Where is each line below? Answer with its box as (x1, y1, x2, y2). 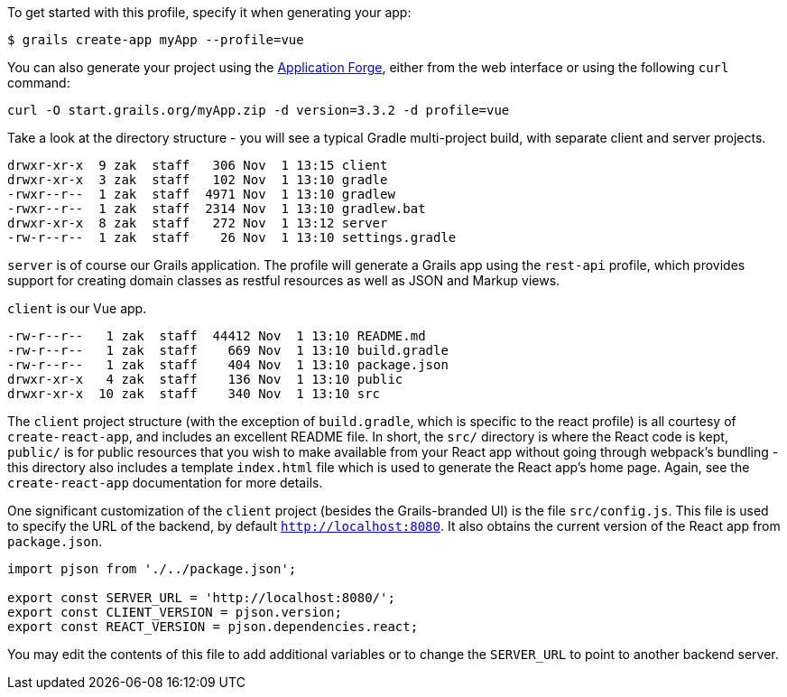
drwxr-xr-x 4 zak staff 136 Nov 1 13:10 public (7, 372, 403, 386)
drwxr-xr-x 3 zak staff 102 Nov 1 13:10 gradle (7, 172, 388, 187)
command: (7, 75, 70, 90)
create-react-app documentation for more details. (7, 475, 323, 490)
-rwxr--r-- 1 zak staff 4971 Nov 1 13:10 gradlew (7, 187, 395, 201)
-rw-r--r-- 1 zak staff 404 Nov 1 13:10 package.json (7, 358, 449, 372)
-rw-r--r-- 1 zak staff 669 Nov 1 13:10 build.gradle (7, 343, 449, 358)
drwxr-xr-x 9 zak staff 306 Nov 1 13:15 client (7, 158, 388, 172)
